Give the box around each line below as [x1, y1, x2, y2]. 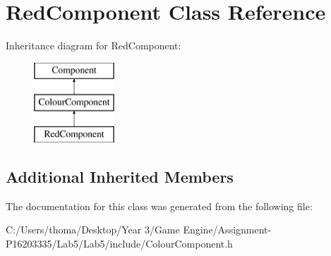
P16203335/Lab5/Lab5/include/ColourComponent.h [6, 236, 233, 251]
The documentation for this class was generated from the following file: [6, 198, 313, 213]
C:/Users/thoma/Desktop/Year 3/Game [6, 222, 180, 237]
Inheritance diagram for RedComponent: [6, 38, 181, 53]
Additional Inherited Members [6, 166, 234, 188]
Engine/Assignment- [183, 222, 272, 237]
